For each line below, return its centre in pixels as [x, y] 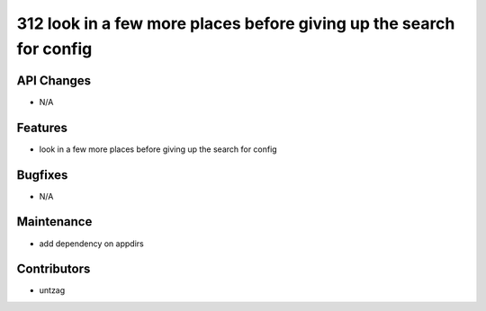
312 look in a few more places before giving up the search [236, 23]
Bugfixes [42, 175]
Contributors [54, 269]
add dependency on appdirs [91, 244]
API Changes [54, 80]
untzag [52, 290]
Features [42, 127]
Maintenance [54, 222]
